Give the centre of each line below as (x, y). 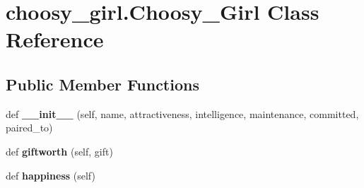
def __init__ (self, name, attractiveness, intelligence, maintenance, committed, (182, 113)
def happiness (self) (51, 175)
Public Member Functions (102, 84)
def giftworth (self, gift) (59, 151)
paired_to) (29, 128)
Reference (55, 39)
